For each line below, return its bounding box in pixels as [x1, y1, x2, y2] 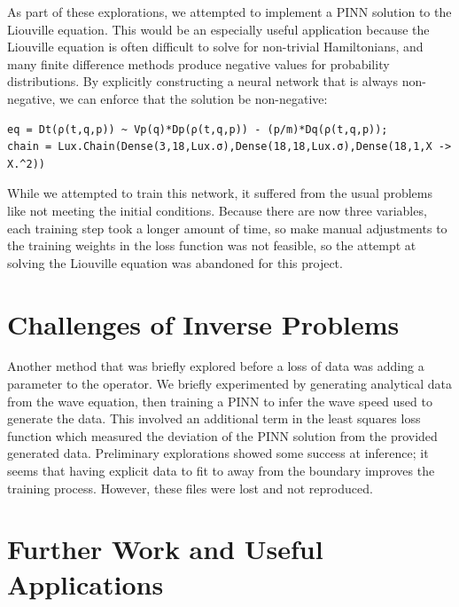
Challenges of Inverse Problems [7, 305, 400, 342]
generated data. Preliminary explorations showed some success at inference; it [7, 444, 429, 462]
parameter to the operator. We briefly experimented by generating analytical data [7, 374, 452, 393]
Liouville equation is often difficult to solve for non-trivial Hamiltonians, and [7, 37, 424, 56]
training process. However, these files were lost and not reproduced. [7, 478, 373, 497]
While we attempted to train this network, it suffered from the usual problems [7, 184, 432, 202]
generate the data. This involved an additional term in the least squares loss [7, 409, 421, 428]
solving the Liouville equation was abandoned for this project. [7, 253, 343, 272]
